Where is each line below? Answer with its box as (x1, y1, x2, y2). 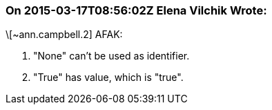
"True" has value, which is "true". (33, 71, 184, 84)
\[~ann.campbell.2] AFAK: (6, 28, 123, 41)
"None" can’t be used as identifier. (33, 50, 190, 62)
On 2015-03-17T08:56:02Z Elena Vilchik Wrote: (6, 3, 267, 17)
